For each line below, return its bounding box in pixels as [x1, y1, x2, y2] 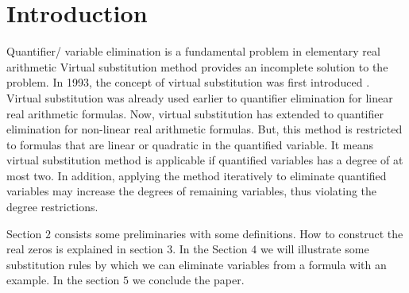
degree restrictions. [6, 199, 98, 215]
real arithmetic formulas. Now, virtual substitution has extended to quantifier [6, 105, 384, 121]
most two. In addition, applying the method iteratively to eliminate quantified [6, 167, 387, 183]
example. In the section [6, 272, 120, 288]
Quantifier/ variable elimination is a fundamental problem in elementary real [6, 43, 380, 60]
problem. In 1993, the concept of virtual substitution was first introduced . [6, 74, 370, 91]
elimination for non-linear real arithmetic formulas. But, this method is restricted [6, 121, 403, 137]
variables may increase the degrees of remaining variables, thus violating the [6, 183, 377, 199]
